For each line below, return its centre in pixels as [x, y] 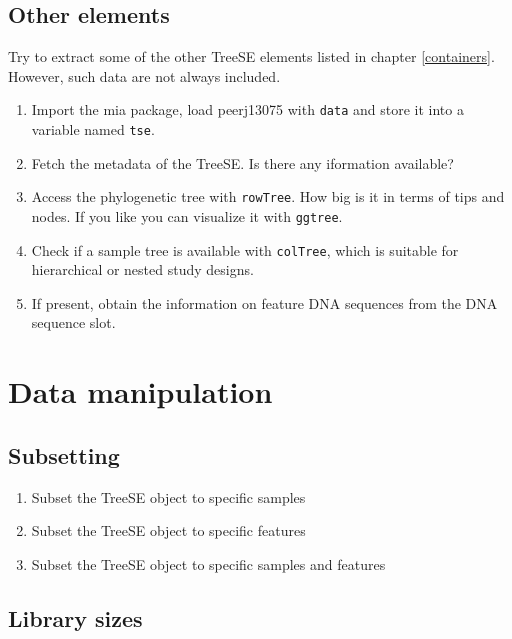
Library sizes [75, 617]
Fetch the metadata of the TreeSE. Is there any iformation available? [242, 162]
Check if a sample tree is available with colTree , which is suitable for [245, 249]
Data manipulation [140, 391]
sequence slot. [73, 322]
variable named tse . [93, 129]
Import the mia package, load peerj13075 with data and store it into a [247, 109]
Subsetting [64, 454]
